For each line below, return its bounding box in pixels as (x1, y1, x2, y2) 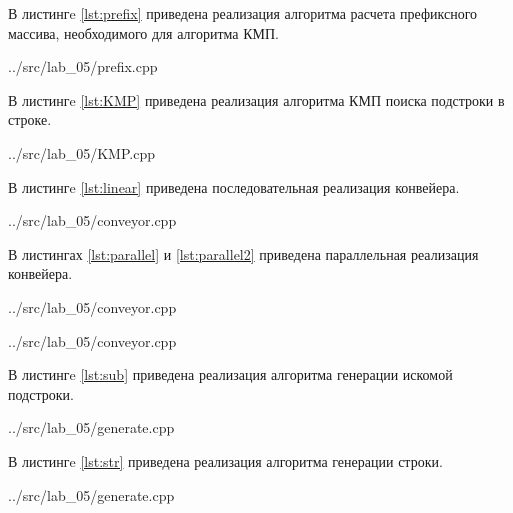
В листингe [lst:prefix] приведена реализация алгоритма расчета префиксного (8, 3, 478, 23)
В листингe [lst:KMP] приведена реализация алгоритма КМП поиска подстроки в (8, 89, 505, 110)
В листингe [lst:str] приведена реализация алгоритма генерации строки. (8, 450, 443, 471)
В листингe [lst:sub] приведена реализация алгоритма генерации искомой (8, 364, 453, 385)
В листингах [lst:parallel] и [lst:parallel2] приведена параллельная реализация (8, 243, 479, 264)
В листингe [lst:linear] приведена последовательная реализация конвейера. (8, 176, 460, 197)
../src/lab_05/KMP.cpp (8, 142, 155, 163)
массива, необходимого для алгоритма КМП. (8, 22, 279, 43)
